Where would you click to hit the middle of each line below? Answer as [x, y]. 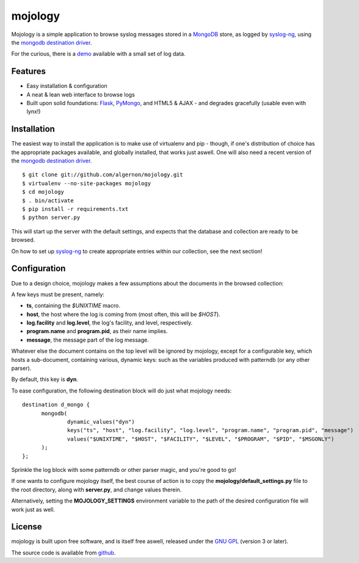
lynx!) [34, 112]
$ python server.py [51, 218]
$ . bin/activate [48, 201]
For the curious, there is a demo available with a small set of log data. [98, 54]
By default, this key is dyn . [45, 380]
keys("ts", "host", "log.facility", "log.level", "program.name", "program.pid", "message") [211, 430]
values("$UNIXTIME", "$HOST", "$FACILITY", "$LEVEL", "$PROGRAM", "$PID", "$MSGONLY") [201, 439]
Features [28, 71]
